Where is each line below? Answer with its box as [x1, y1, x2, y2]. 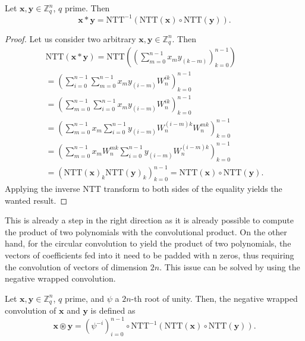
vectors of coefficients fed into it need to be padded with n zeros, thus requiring [5, 249, 294, 261]
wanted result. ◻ [5, 194, 68, 206]
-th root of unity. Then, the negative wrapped [131, 292, 298, 304]
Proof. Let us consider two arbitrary [5, 32, 136, 45]
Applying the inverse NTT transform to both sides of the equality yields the [5, 182, 282, 195]
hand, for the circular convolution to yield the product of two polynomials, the [5, 237, 291, 250]
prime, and [64, 292, 105, 304]
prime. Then [64, 2, 110, 14]
